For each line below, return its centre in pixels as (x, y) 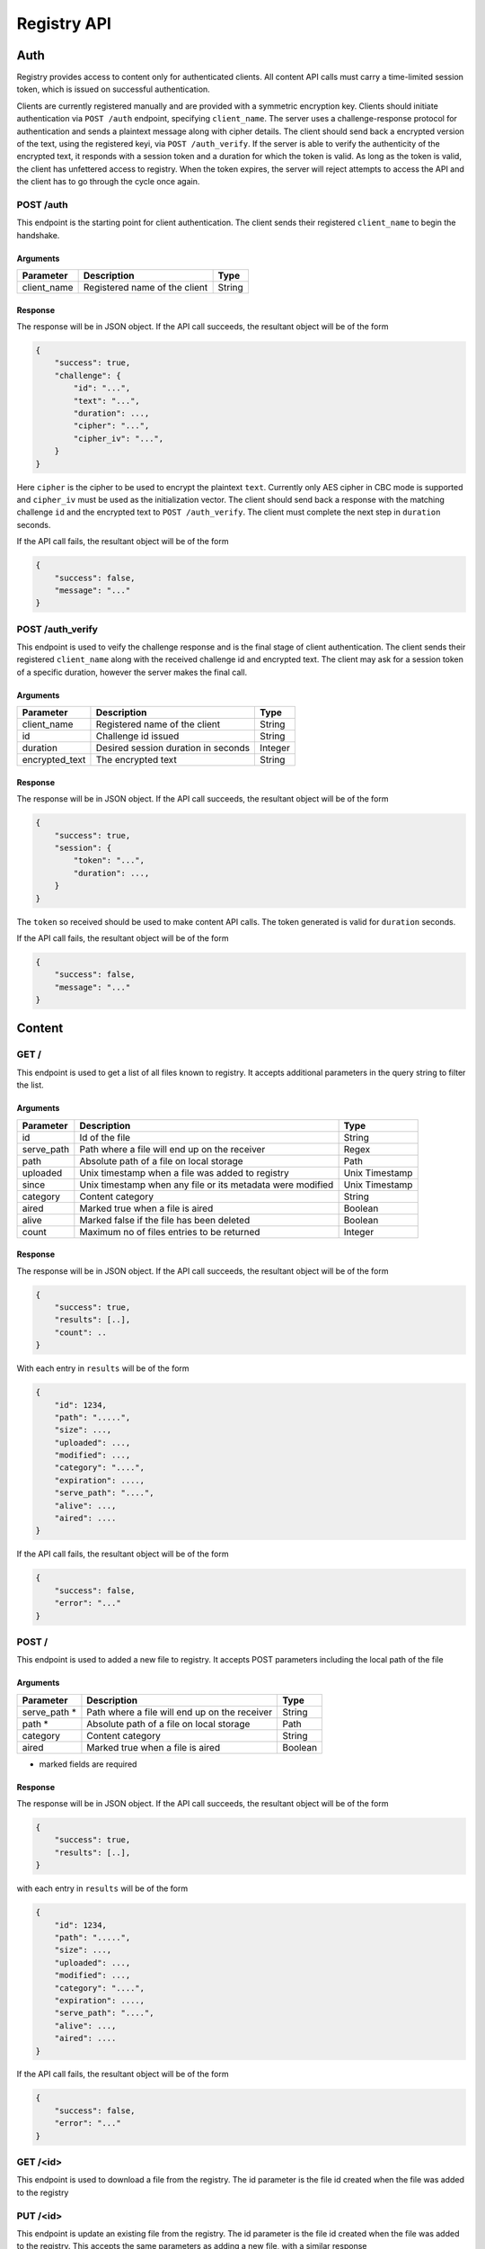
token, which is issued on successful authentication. (113, 89)
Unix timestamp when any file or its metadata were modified (207, 1185)
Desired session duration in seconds (173, 748)
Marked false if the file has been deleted (165, 1220)
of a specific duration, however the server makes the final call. (132, 672)
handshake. (38, 235)
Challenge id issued (137, 736)
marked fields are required (88, 1764)
